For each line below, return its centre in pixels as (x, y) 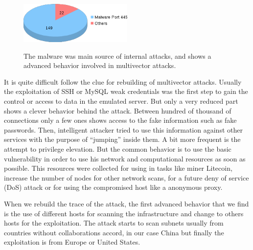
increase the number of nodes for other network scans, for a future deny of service (126, 177)
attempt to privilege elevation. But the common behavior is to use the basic (118, 148)
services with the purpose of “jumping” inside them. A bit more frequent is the (122, 139)
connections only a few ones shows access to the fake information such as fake (120, 120)
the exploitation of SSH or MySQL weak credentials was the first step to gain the (126, 91)
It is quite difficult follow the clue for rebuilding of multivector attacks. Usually (123, 81)
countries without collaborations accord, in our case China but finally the (114, 232)
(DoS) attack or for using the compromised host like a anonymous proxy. (113, 187)
